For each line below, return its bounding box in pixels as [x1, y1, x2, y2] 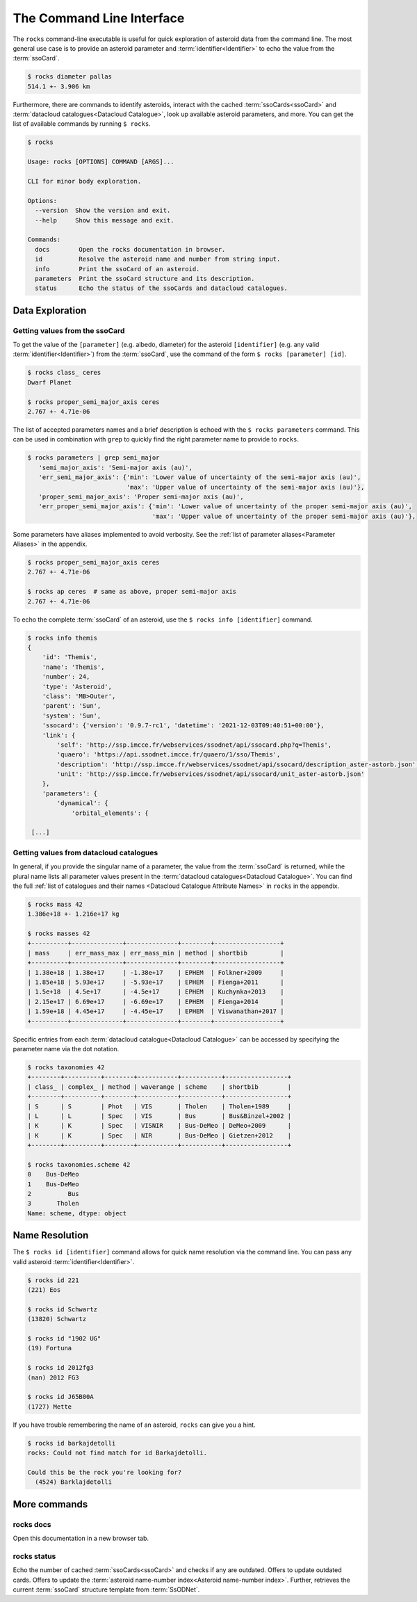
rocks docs [13, 1519, 51, 1529]
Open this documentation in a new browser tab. [13, 1534, 149, 1543]
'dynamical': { [56, 800, 109, 807]
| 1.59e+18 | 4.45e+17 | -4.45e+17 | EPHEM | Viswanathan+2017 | [27, 1008, 284, 1015]
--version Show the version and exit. [35, 207, 171, 215]
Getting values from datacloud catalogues [13, 848, 158, 857]
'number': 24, [42, 673, 90, 681]
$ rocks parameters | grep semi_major [27, 454, 160, 462]
